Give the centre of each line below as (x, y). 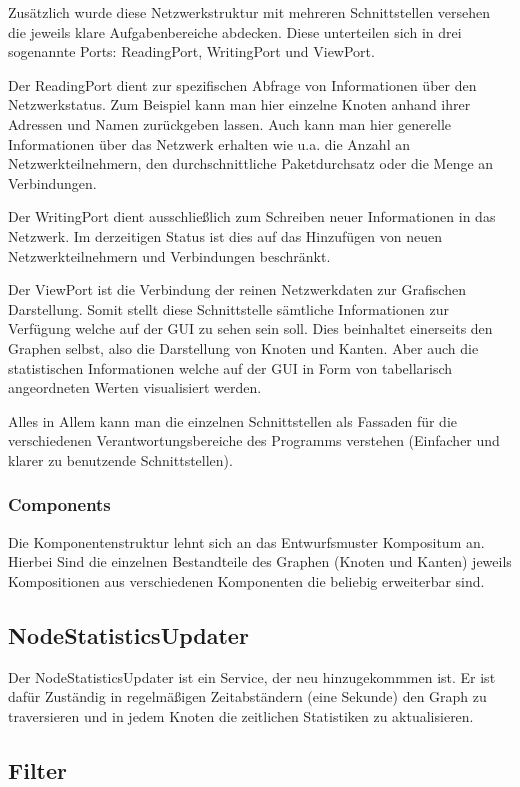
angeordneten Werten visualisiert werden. (135, 387)
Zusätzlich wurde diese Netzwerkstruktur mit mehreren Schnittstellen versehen (249, 12)
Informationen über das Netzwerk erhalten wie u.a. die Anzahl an (209, 143)
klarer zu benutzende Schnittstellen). (120, 459)
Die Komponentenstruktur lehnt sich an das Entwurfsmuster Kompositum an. (246, 541)
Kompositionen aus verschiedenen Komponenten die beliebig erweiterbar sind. (246, 580)
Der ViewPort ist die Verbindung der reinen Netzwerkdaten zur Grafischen (237, 289)
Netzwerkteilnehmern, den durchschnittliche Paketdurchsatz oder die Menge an (251, 163)
